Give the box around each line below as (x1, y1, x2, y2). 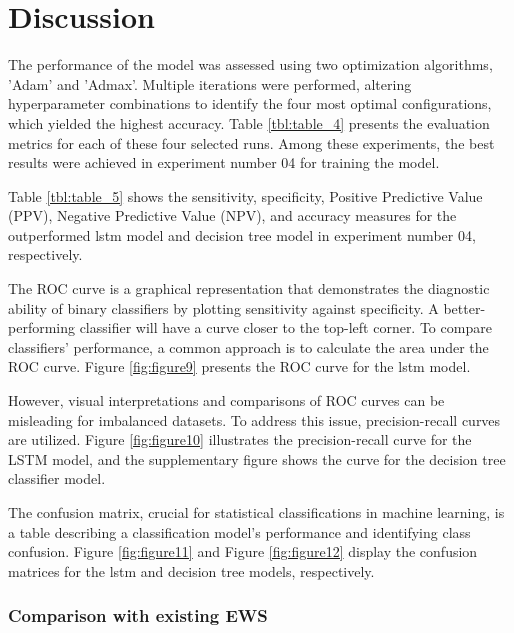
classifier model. (8, 468, 106, 489)
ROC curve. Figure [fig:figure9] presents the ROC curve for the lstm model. (8, 356, 471, 377)
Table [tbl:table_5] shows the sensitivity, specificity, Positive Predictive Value (8, 185, 483, 206)
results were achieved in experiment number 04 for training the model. (8, 152, 440, 173)
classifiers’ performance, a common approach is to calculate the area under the (8, 336, 489, 357)
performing (8, 317, 75, 338)
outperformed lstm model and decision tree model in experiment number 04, (8, 224, 476, 245)
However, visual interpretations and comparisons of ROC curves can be (8, 390, 445, 411)
